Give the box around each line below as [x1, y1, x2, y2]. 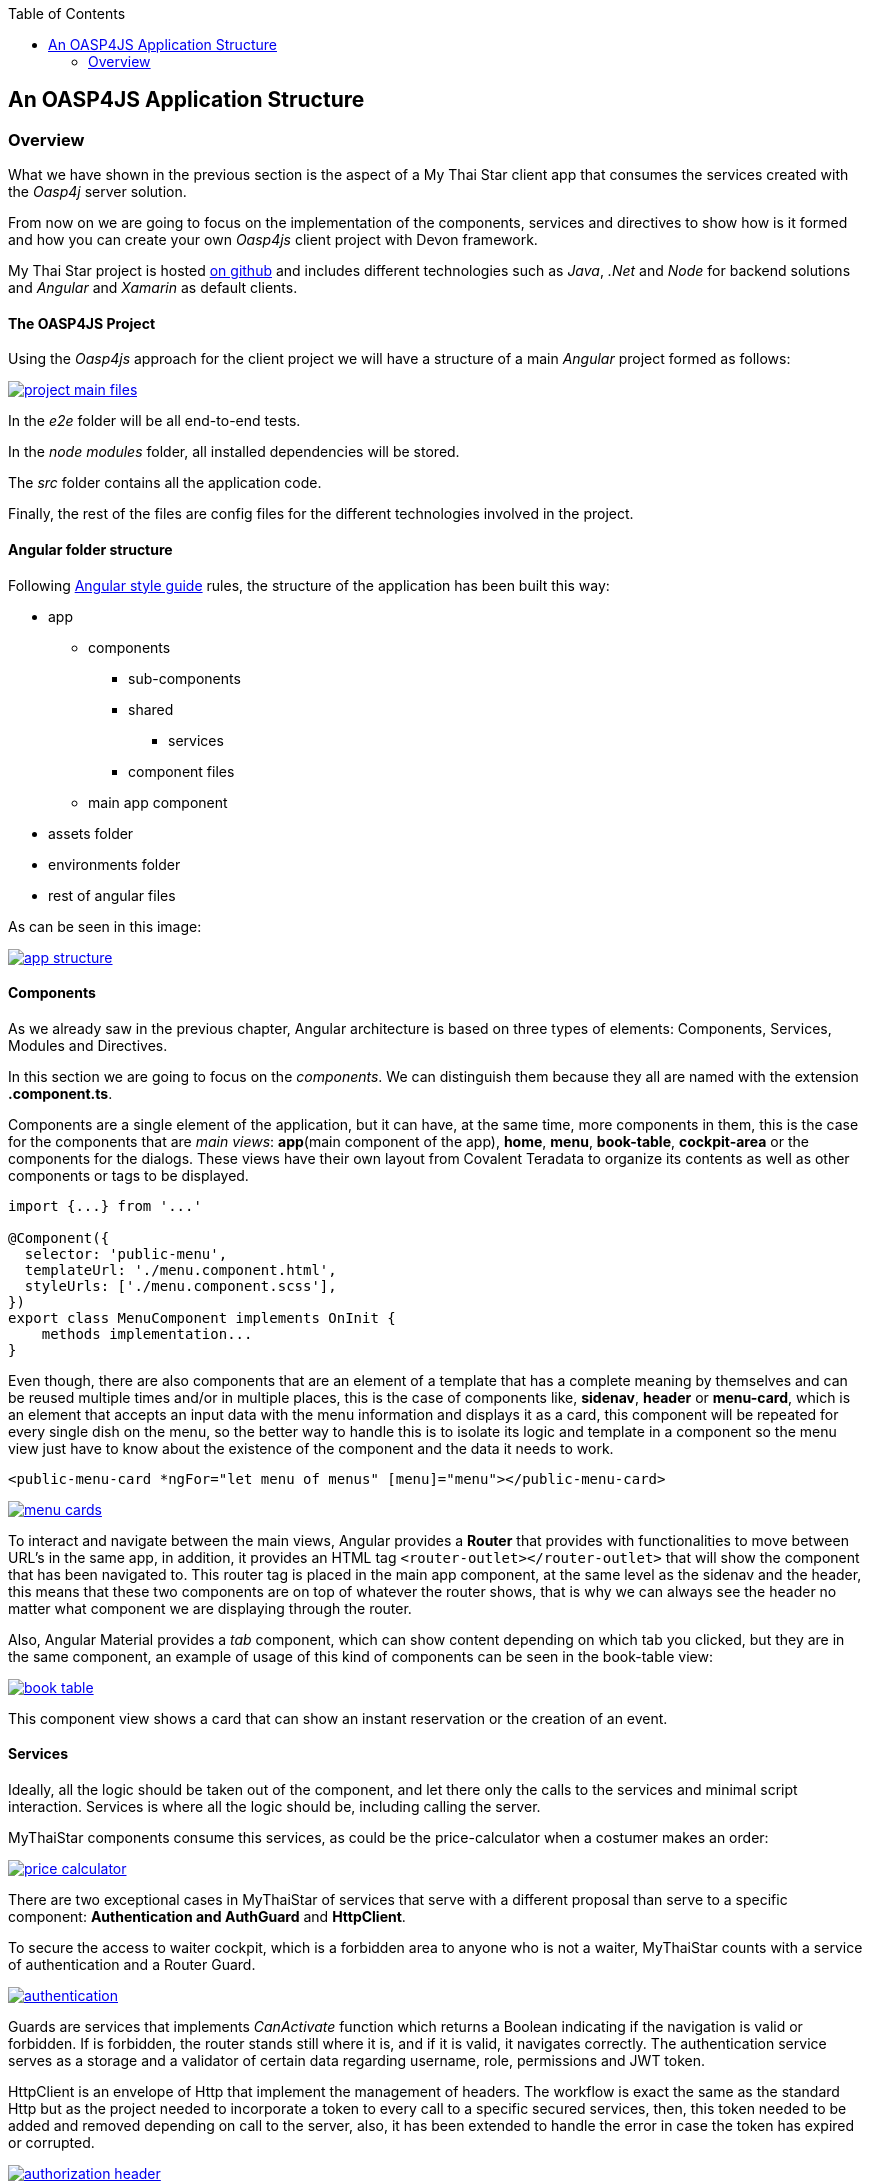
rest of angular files [48, 886, 176, 904]
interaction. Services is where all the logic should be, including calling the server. [8, 1798, 541, 1816]
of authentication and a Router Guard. [8, 1956, 256, 1974]
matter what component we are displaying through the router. [8, 1599, 412, 1617]
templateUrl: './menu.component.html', [24, 1261, 337, 1278]
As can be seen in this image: [8, 917, 202, 935]
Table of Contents [8, 5, 126, 22]
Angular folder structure [8, 541, 173, 559]
